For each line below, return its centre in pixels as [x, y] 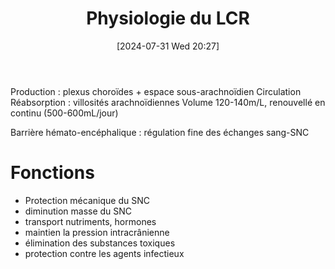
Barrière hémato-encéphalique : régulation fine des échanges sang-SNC [160, 132]
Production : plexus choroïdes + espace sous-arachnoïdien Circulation [156, 91]
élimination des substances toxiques [100, 243]
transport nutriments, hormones [90, 221]
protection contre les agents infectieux [104, 253]
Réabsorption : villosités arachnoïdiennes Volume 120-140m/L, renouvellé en [168, 102]
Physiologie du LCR [168, 18]
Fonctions [52, 173]
